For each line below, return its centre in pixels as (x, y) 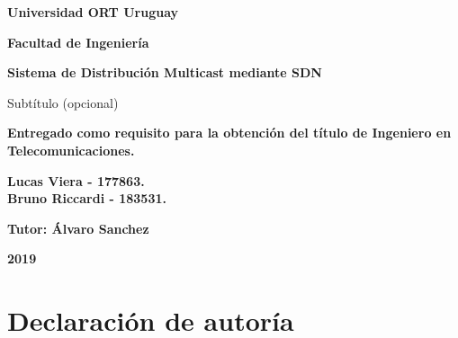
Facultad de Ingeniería (78, 42)
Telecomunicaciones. (71, 150)
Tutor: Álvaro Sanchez (78, 228)
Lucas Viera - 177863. (76, 180)
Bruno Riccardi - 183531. (87, 198)
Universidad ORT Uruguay (93, 12)
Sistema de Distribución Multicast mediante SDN (165, 72)
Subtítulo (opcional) (63, 102)
